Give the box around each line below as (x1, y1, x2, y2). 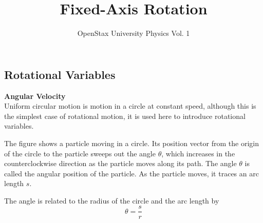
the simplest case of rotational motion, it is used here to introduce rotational (4, 110, 246, 121)
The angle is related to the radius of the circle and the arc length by (4, 195, 219, 206)
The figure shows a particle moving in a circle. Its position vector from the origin (4, 137, 259, 148)
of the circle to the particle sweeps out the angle (4, 148, 156, 158)
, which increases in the (161, 148, 235, 158)
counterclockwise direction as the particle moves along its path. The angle (4, 158, 237, 169)
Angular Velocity (4, 90, 66, 101)
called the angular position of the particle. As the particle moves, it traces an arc (4, 168, 259, 178)
